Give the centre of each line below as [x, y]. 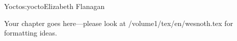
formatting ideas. [31, 33]
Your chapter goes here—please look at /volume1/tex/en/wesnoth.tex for [119, 23]
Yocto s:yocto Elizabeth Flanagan [55, 6]
